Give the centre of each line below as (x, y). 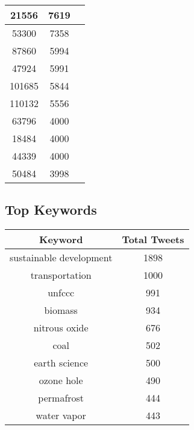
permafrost (61, 398)
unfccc (61, 293)
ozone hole (61, 380)
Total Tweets (153, 239)
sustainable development (61, 258)
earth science (61, 363)
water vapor (61, 415)
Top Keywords (51, 210)
